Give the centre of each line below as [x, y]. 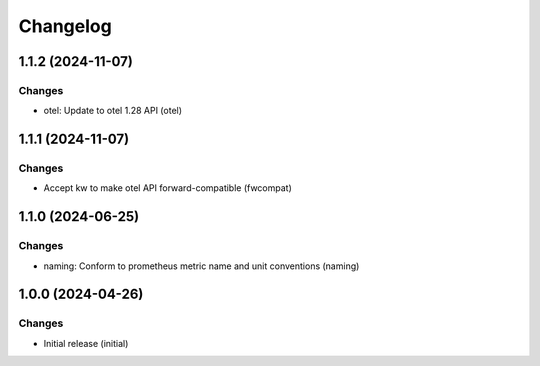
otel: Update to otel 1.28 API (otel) [113, 111]
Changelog [65, 26]
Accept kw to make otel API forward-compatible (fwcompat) [167, 188]
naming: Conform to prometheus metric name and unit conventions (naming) [201, 266]
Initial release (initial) [86, 343]
